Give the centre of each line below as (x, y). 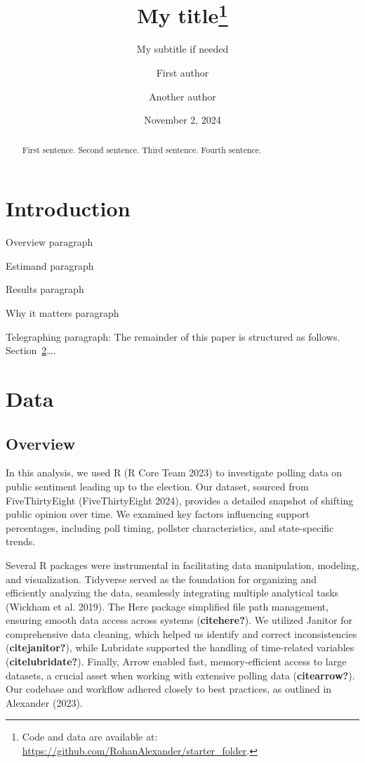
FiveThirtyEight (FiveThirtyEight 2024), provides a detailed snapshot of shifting (180, 500)
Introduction (68, 208)
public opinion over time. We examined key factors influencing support (158, 514)
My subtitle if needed (182, 49)
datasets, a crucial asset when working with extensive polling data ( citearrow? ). (180, 675)
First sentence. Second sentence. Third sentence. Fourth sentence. (142, 149)
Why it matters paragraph (62, 313)
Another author (182, 96)
